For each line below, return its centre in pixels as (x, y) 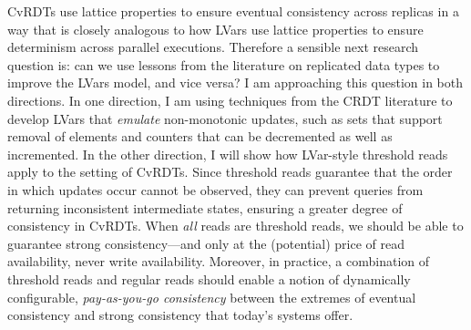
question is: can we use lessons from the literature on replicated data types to (224, 64)
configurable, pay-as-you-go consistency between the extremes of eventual (212, 297)
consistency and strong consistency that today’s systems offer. (180, 315)
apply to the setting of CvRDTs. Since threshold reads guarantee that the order (230, 172)
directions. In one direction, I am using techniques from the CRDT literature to (230, 100)
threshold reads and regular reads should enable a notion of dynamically (209, 278)
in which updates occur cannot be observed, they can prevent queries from (215, 189)
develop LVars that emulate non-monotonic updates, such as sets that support (225, 118)
